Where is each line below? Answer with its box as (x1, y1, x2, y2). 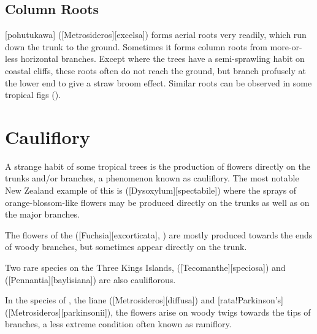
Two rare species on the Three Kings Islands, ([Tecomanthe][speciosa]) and (5, 261, 286, 274)
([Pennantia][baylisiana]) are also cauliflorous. (5, 273, 176, 286)
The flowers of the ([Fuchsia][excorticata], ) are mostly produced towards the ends (5, 228, 313, 241)
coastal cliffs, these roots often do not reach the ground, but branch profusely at (5, 64, 306, 77)
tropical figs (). (5, 88, 61, 101)
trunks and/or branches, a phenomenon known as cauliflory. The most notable (5, 172, 299, 184)
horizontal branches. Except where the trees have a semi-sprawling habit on (20, 52, 305, 65)
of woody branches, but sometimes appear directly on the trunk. (5, 240, 247, 253)
